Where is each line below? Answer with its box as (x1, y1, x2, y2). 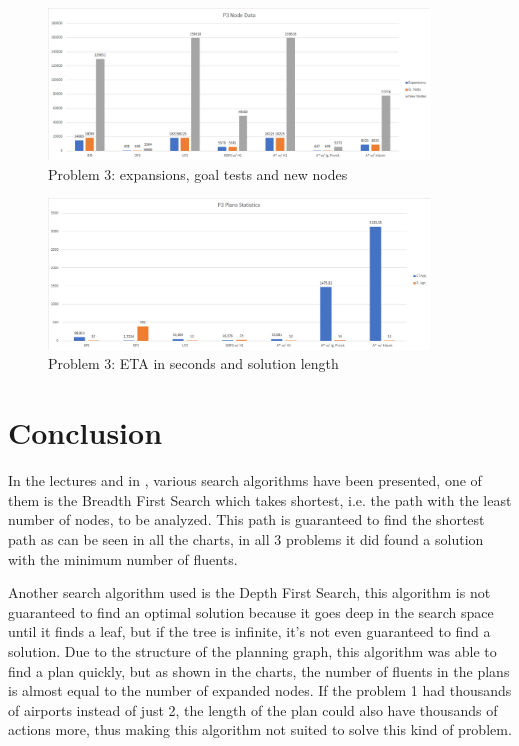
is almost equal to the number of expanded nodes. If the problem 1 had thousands (8, 680, 512, 701)
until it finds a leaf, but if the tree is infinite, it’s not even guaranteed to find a (8, 621, 491, 642)
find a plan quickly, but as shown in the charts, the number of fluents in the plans (8, 660, 510, 681)
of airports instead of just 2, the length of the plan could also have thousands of (8, 699, 498, 720)
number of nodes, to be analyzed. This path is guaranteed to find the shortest (8, 509, 485, 530)
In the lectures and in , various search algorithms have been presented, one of (8, 470, 482, 491)
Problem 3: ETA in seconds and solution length (48, 353, 339, 374)
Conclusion (8, 412, 163, 453)
